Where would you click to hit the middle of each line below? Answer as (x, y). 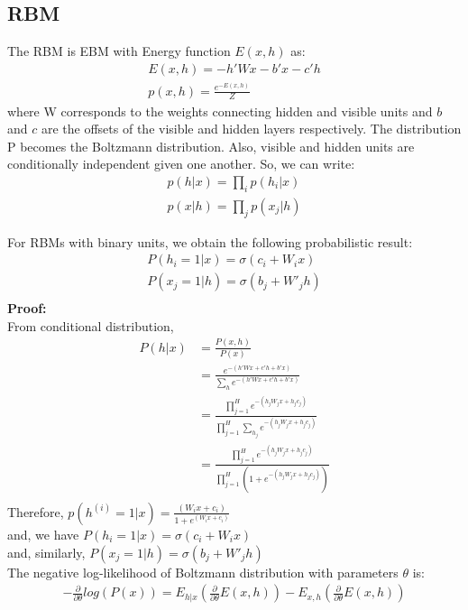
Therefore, (36, 511)
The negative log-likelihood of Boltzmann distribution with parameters (203, 572)
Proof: (27, 308)
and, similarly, (46, 552)
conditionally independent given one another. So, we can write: (181, 164)
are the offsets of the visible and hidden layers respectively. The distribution (251, 129)
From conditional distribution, (91, 325)
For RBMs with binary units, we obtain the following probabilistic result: (210, 241)
